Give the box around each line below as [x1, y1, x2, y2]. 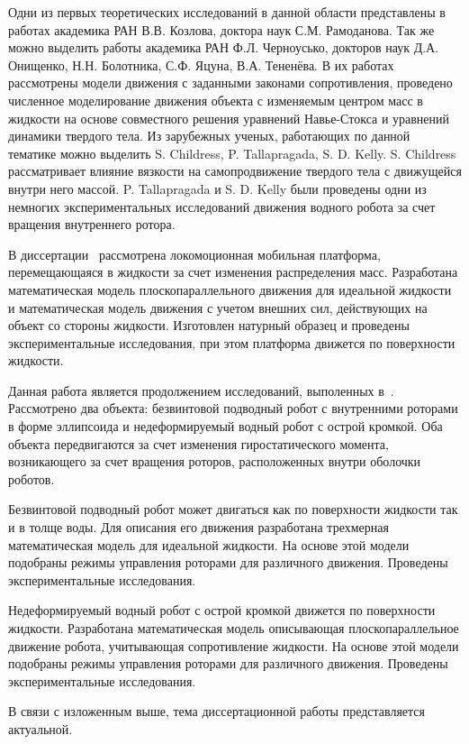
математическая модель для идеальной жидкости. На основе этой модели [8, 535, 410, 554]
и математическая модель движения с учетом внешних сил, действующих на [8, 298, 428, 317]
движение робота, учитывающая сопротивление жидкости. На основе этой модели [8, 636, 459, 655]
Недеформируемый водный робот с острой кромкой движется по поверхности [8, 601, 436, 620]
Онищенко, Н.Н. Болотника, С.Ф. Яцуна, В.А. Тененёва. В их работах [8, 55, 394, 74]
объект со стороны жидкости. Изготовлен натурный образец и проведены [8, 316, 410, 335]
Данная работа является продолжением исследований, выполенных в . [8, 381, 394, 400]
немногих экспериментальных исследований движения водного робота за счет [8, 197, 436, 216]
